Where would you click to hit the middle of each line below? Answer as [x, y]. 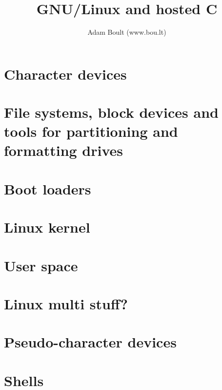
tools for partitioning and [91, 131]
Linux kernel [47, 227]
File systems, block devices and [111, 112]
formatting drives [64, 150]
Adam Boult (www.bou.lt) [127, 32]
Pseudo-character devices [90, 342]
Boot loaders [48, 188]
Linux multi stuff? [66, 303]
